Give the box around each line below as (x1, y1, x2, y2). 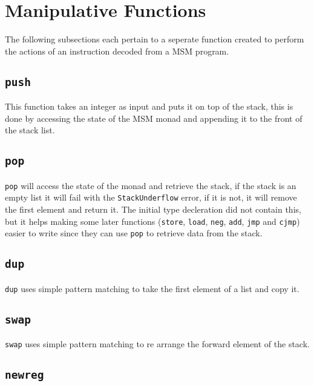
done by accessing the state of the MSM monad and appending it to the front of (5, 111, 303, 124)
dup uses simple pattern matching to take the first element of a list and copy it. (5, 282, 299, 294)
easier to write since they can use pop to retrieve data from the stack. (5, 227, 263, 239)
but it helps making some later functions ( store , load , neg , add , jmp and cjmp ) (5, 215, 300, 227)
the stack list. (5, 124, 55, 136)
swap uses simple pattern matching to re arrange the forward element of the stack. (5, 338, 310, 350)
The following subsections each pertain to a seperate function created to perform (5, 33, 304, 45)
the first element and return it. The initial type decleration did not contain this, (5, 202, 301, 215)
